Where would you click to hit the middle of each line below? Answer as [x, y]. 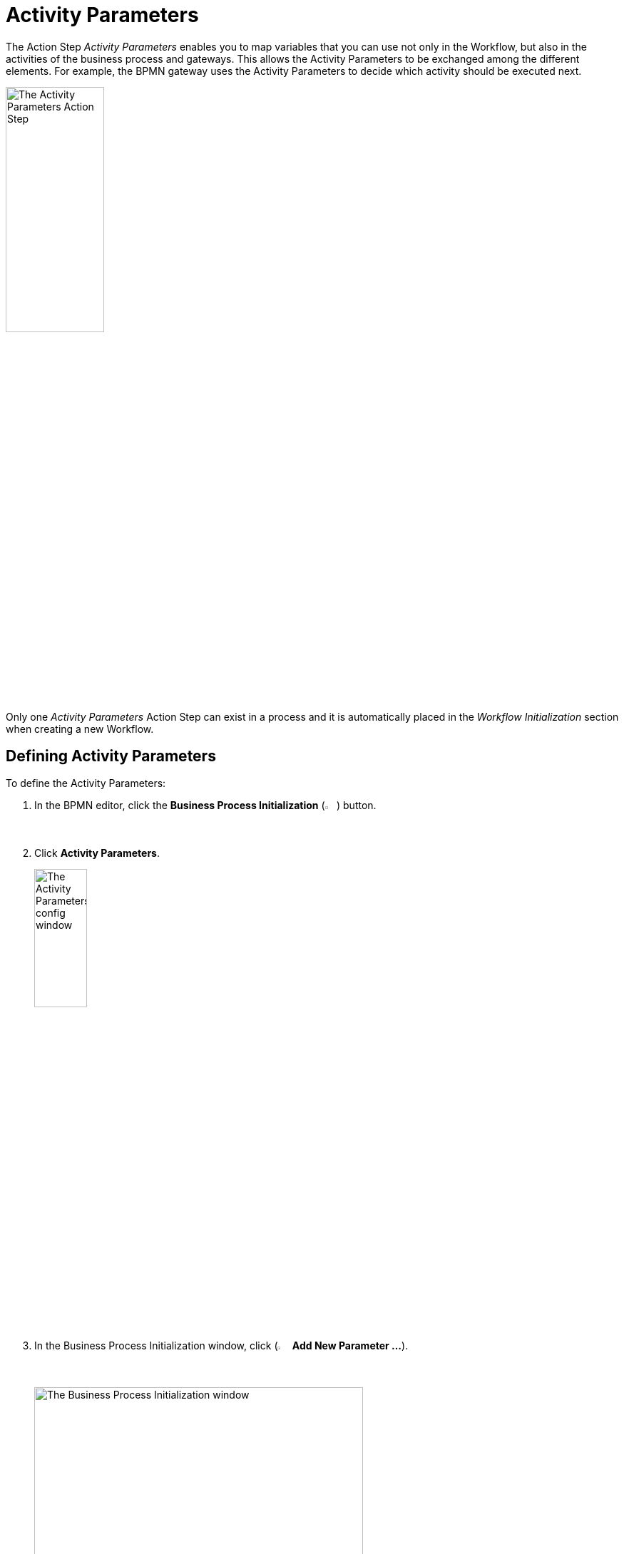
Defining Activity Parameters [111, 756]
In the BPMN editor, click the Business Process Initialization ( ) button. [205, 806]
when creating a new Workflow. [80, 729]
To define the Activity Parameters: [86, 783]
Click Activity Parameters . [97, 853]
